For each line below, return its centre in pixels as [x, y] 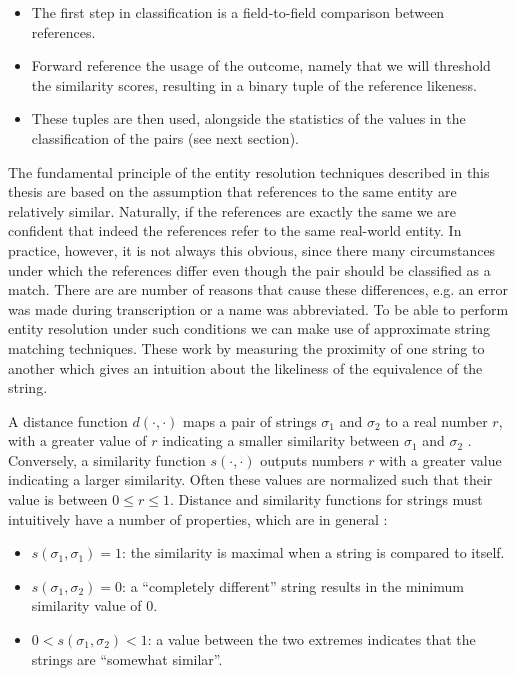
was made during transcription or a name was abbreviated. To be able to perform [258, 308]
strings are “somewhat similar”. [127, 658]
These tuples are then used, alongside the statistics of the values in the [248, 118]
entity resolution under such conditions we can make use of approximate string [249, 328]
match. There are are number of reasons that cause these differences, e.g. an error [258, 289]
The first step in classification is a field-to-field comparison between [238, 12]
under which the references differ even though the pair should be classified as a [249, 269]
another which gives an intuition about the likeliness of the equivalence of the [245, 367]
